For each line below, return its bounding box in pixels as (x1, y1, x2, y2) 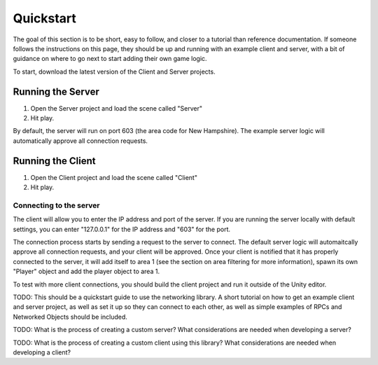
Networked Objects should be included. (13, 312, 127, 321)
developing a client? (13, 347, 71, 357)
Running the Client (13, 155, 96, 167)
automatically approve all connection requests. (13, 137, 148, 145)
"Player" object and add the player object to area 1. (13, 267, 160, 276)
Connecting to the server (13, 200, 101, 210)
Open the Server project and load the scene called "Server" (30, 104, 203, 112)
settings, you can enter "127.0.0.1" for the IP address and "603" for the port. (13, 225, 231, 233)
